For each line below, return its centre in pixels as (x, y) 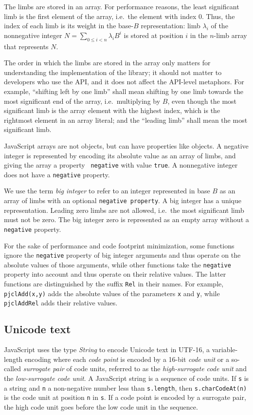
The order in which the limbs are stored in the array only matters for (107, 63)
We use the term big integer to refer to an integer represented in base (107, 191)
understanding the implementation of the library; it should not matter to (113, 72)
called (12, 368)
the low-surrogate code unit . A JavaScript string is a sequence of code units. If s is (126, 378)
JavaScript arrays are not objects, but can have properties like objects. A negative (126, 145)
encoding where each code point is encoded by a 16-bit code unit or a (127, 359)
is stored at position (154, 35)
